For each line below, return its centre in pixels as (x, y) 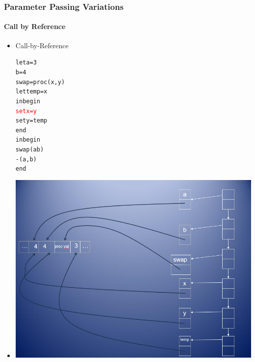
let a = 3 (26, 63)
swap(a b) (30, 150)
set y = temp (31, 121)
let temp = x (31, 92)
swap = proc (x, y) (40, 82)
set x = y (26, 111)
